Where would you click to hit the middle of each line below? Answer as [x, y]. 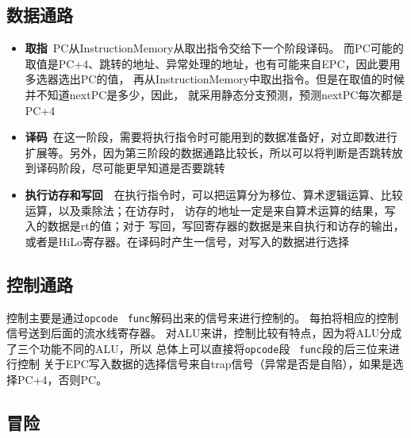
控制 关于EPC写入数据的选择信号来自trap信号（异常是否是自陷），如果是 [205, 364]
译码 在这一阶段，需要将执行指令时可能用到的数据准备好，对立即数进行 [211, 137]
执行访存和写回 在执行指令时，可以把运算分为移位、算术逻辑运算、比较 [214, 194]
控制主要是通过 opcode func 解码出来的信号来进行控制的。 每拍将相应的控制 [202, 317]
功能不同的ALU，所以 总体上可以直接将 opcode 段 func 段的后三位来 [214, 348]
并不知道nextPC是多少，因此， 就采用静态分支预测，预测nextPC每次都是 [214, 94]
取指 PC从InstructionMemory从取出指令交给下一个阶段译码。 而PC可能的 [214, 48]
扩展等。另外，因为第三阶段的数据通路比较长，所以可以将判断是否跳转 [208, 152]
